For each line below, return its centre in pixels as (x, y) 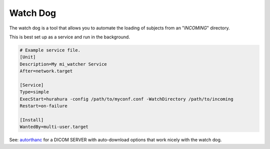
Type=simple (34, 92)
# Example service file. (50, 50)
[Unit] (28, 57)
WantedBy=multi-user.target (54, 127)
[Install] (32, 120)
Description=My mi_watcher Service (63, 64)
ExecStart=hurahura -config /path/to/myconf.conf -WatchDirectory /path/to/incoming (126, 99)
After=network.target (46, 71)
